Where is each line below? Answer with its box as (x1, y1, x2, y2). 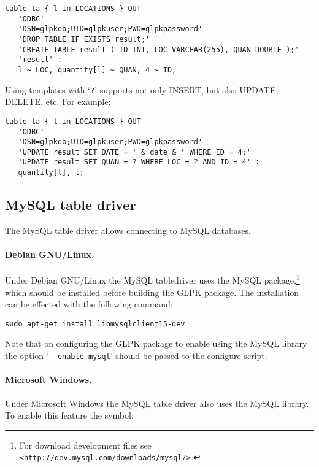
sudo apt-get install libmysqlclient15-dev (5, 319, 185, 328)
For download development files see (19, 438, 152, 451)
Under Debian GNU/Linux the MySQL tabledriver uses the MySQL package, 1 (5, 272, 300, 287)
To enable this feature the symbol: (5, 409, 134, 422)
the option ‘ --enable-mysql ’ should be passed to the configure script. (5, 349, 267, 362)
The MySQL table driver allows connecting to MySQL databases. (5, 223, 251, 236)
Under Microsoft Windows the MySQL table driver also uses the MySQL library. (5, 396, 309, 409)
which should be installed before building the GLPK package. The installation (5, 285, 299, 298)
